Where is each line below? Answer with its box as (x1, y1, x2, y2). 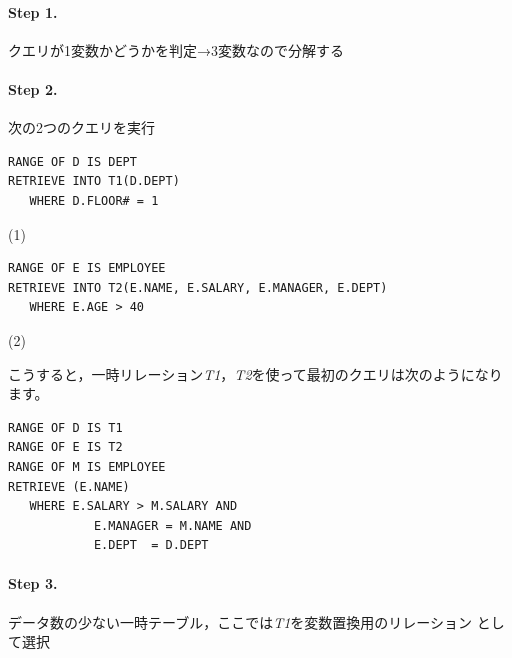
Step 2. (8, 78, 58, 99)
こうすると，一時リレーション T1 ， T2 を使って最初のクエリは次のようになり (8, 363, 503, 384)
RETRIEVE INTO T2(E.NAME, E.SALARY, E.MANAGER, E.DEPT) (8, 280, 388, 295)
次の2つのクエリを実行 (8, 117, 155, 138)
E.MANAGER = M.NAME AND (93, 518, 252, 533)
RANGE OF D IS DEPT (8, 154, 137, 169)
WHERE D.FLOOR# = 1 (29, 193, 159, 208)
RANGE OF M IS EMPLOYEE (8, 459, 166, 474)
